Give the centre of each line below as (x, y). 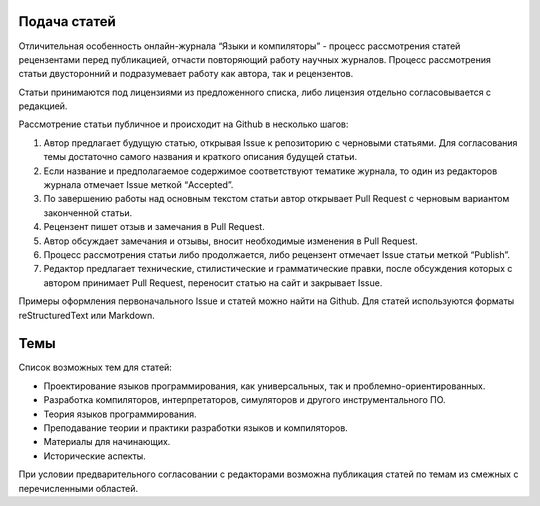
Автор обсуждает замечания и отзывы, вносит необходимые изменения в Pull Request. (231, 241)
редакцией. (43, 106)
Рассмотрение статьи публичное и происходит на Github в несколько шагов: (183, 124)
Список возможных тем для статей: (95, 367)
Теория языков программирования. (120, 414)
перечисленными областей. (78, 488)
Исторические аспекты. (95, 456)
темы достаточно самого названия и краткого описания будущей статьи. (200, 157)
